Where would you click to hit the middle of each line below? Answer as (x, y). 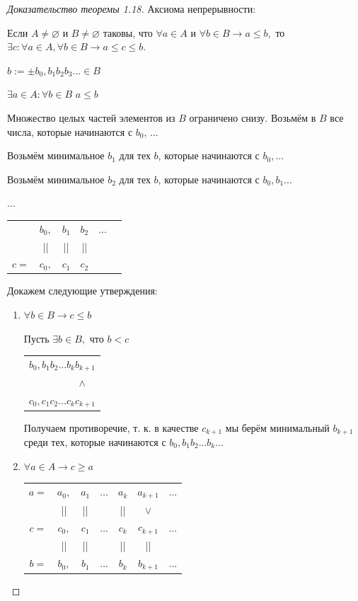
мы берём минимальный (277, 427)
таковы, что (128, 32)
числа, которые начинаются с (70, 131)
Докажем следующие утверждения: (82, 291)
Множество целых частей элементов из (91, 117)
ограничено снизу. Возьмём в (253, 117)
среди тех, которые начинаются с (95, 441)
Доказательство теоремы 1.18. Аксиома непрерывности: (132, 8)
